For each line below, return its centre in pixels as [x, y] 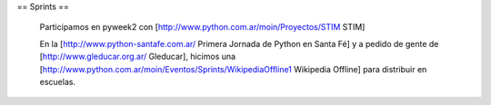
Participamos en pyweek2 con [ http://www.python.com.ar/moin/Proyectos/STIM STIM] [202, 27]
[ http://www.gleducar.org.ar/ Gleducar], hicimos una [138, 57]
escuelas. [58, 81]
